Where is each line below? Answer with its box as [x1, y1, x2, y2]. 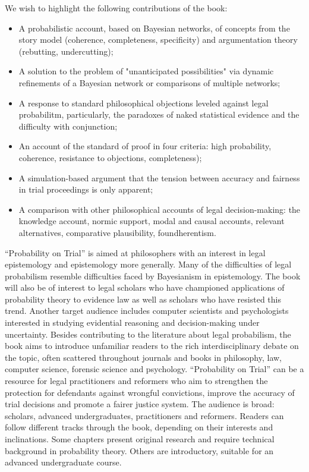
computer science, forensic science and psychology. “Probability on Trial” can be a [5, 363, 304, 375]
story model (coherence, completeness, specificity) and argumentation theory [18, 33, 298, 46]
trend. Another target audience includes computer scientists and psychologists [5, 304, 289, 317]
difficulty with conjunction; [18, 119, 118, 132]
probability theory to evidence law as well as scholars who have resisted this [5, 292, 281, 305]
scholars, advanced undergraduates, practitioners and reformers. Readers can [5, 409, 284, 421]
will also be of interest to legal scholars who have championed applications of [5, 281, 285, 294]
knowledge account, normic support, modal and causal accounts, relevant [18, 215, 285, 227]
